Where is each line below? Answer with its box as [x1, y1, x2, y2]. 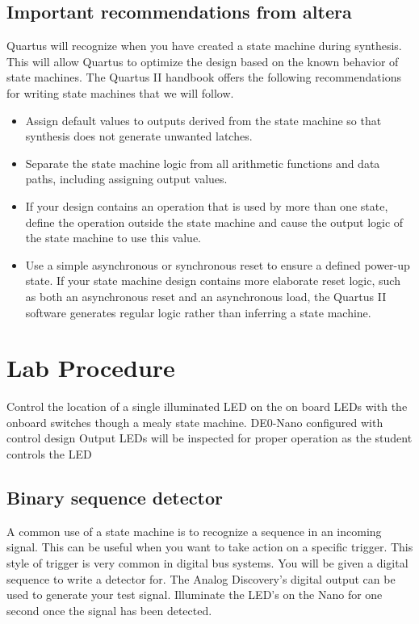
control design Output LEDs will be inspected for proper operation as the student [6, 429, 413, 446]
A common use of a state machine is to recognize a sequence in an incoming [6, 522, 382, 539]
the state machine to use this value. [25, 229, 201, 246]
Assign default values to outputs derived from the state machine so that [25, 111, 382, 128]
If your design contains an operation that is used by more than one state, [25, 197, 388, 214]
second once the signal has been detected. [6, 601, 212, 618]
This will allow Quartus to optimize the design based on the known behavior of [6, 52, 399, 69]
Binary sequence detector [6, 485, 223, 509]
